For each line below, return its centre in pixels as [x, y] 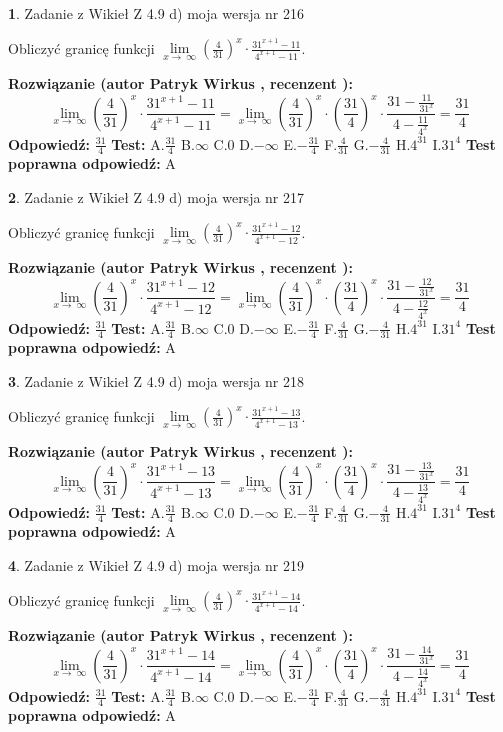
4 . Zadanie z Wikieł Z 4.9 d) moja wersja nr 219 [156, 564]
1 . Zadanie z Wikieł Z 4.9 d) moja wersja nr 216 [156, 13]
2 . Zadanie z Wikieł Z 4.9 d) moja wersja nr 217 [156, 196]
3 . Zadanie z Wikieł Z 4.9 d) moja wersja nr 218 [156, 380]
